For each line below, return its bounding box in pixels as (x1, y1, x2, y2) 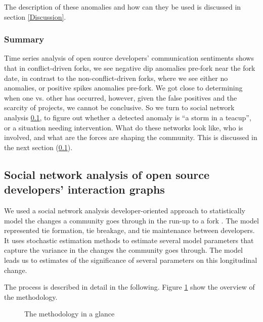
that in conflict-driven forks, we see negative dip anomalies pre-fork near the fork (4, 63, 255, 73)
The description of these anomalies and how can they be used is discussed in (4, 2, 241, 12)
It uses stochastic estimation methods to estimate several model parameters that (4, 235, 254, 245)
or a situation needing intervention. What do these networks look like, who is (4, 122, 243, 132)
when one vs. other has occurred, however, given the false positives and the (4, 92, 237, 103)
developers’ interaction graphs (4, 181, 165, 197)
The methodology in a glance (24, 308, 115, 319)
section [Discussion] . (4, 11, 66, 22)
